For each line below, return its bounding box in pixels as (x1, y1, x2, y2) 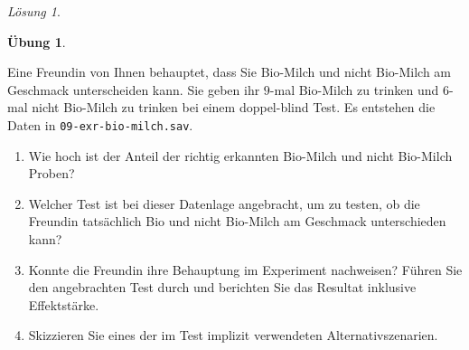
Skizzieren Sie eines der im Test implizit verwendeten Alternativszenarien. (28, 326, 438, 345)
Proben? (28, 164, 75, 183)
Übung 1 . (7, 32, 66, 51)
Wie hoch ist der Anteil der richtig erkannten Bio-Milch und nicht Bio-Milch (28, 146, 453, 165)
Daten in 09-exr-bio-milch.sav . (7, 115, 193, 134)
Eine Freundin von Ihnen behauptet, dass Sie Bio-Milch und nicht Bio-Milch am (7, 62, 452, 81)
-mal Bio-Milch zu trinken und (269, 80, 439, 99)
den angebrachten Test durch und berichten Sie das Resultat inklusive (28, 278, 417, 297)
